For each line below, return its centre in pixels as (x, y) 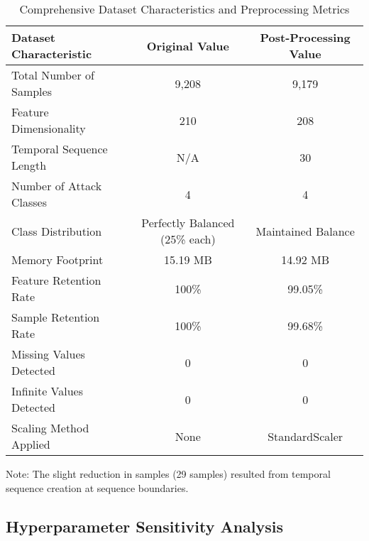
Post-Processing (305, 37)
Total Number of (53, 75)
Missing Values (48, 354)
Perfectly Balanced (188, 223)
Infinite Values (47, 391)
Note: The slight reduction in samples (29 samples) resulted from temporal (168, 474)
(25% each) (188, 239)
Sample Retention (56, 317)
